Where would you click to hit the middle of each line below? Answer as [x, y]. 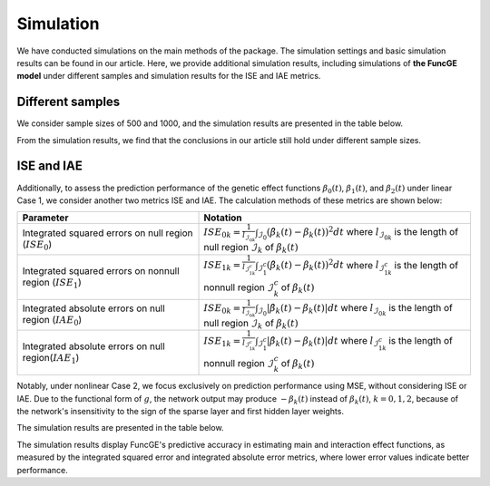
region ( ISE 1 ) [52, 283]
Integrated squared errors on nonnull [101, 270]
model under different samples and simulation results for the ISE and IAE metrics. [169, 76]
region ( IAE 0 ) [52, 321]
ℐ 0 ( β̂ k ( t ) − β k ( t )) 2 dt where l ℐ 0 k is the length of [358, 233]
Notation [223, 218]
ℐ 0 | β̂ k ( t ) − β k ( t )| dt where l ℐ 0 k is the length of [355, 309]
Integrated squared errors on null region [108, 233]
